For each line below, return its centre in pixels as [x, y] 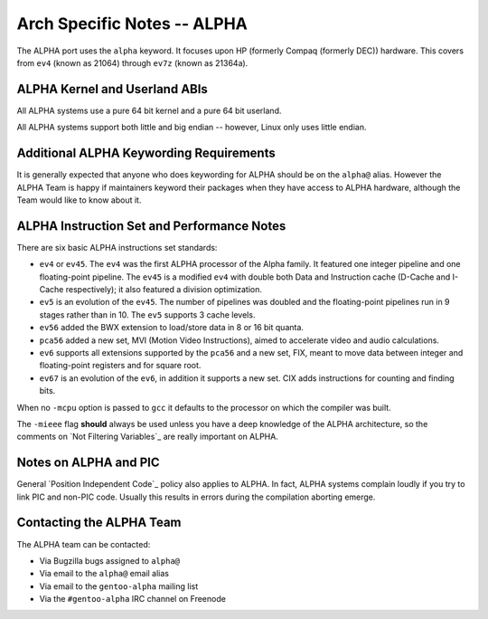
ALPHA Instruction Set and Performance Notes [151, 226]
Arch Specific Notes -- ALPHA [132, 24]
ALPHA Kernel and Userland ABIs [112, 89]
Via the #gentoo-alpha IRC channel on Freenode [132, 599]
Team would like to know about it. [79, 200]
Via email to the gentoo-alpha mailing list [119, 586]
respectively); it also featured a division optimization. [164, 289]
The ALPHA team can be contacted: [84, 544]
